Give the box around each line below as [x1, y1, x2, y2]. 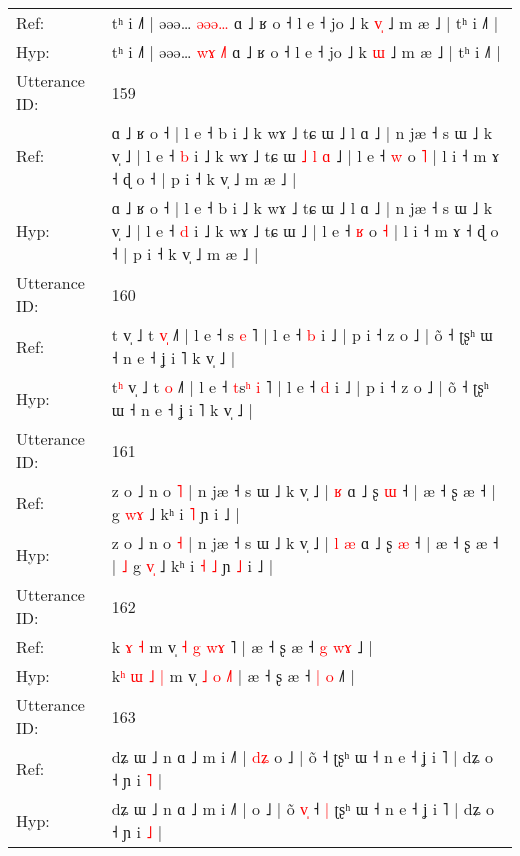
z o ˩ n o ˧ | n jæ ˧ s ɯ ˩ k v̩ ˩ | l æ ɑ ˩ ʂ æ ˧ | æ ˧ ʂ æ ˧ [111, 531, 499, 554]
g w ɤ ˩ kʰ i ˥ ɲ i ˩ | [111, 502, 240, 525]
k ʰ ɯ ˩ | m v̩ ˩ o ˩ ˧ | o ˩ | [111, 664, 355, 687]
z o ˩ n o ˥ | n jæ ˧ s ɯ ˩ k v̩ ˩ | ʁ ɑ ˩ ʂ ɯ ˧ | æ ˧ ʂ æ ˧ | [111, 479, 496, 502]
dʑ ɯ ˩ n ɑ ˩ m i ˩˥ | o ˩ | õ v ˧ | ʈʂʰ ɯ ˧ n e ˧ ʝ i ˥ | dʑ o [111, 797, 494, 820]
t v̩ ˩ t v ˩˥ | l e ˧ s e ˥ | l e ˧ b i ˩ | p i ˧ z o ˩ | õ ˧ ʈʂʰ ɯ [111, 323, 493, 346]
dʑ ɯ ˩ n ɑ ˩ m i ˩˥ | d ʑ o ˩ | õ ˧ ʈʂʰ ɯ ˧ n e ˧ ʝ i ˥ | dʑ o [111, 745, 494, 768]
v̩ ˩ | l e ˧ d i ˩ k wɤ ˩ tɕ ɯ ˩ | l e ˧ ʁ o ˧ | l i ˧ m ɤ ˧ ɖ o [111, 219, 499, 242]
